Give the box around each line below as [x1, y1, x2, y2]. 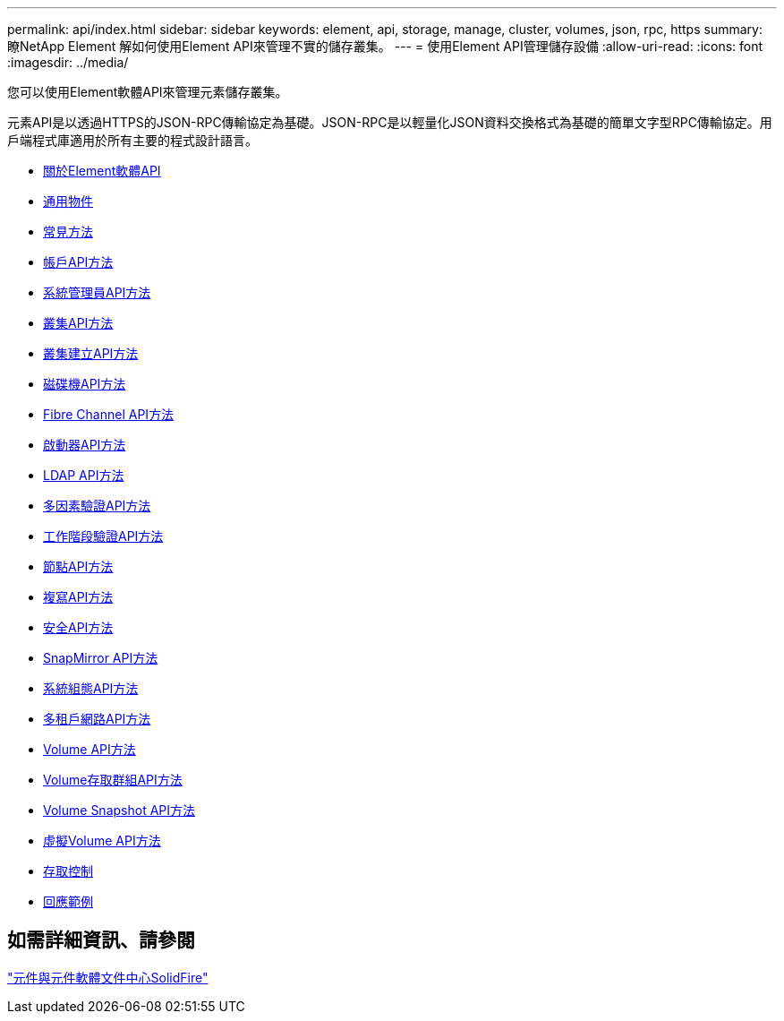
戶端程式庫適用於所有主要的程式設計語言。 [7, 133, 258, 148]
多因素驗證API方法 [43, 498, 151, 513]
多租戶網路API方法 [43, 711, 151, 726]
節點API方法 [43, 559, 114, 574]
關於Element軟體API [43, 163, 161, 178]
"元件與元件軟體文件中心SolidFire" [7, 969, 209, 985]
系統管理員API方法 [43, 285, 151, 300]
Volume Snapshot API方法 [43, 802, 196, 818]
